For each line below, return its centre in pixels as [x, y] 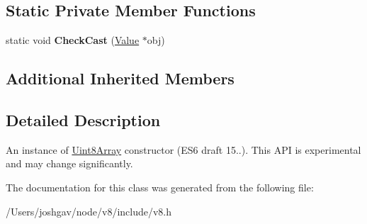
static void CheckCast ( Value [73, 40]
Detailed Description [83, 119]
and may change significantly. [69, 163]
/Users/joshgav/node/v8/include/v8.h [89, 211]
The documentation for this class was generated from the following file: [160, 187]
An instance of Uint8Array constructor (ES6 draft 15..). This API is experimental [183, 149]
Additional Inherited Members [120, 78]
